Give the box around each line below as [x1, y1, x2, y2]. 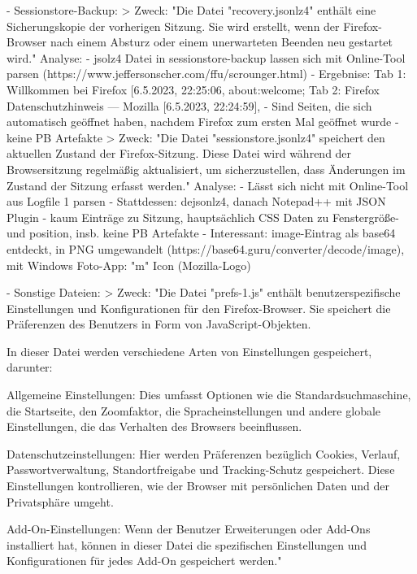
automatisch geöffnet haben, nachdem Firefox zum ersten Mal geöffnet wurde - [7, 113, 399, 130]
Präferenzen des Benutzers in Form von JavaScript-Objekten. [7, 315, 311, 333]
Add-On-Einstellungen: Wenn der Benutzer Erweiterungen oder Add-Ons [7, 520, 371, 537]
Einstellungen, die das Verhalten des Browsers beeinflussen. [7, 418, 302, 435]
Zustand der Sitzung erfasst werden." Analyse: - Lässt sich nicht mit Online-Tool [7, 176, 409, 194]
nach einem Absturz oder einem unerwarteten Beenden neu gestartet [50, 33, 393, 50]
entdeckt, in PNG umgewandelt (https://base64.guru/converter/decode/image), [7, 240, 405, 257]
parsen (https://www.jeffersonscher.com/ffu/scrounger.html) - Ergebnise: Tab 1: [7, 65, 406, 82]
